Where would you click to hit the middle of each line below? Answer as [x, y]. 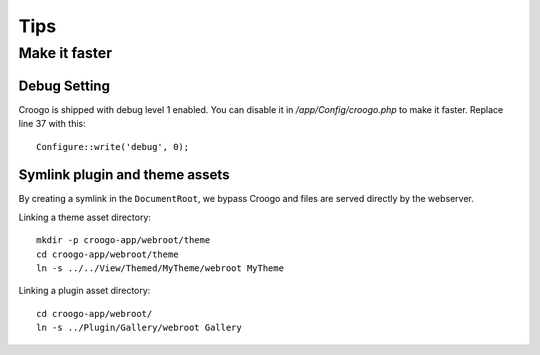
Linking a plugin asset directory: [84, 291]
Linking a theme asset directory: [85, 217]
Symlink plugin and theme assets [124, 175]
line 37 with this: [52, 124]
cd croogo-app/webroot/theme [107, 254]
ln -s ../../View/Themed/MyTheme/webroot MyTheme [160, 268]
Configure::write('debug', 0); [113, 146]
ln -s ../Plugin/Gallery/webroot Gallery [139, 328]
